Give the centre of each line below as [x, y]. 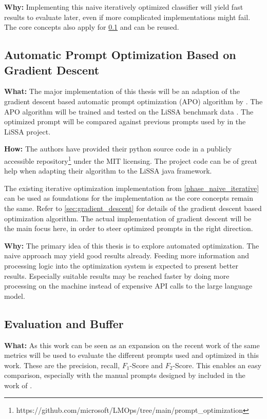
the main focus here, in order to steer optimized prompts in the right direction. [129, 228]
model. [15, 296]
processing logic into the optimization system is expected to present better [121, 265]
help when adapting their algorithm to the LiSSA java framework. [108, 171]
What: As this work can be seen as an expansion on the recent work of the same [132, 345]
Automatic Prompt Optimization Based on [120, 55]
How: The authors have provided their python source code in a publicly [118, 149]
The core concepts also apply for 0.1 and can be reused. [92, 27]
